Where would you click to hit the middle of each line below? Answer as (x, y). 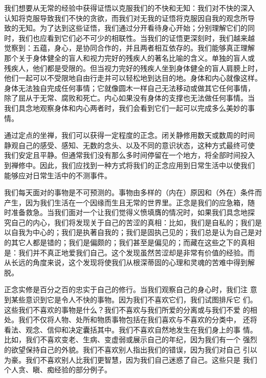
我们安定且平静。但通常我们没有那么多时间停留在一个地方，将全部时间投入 (129, 155)
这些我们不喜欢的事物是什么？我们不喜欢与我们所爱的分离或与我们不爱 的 (127, 309)
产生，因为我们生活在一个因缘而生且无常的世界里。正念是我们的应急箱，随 (129, 202)
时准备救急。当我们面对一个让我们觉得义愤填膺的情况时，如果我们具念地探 (129, 212)
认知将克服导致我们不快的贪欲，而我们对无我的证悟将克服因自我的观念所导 (129, 18)
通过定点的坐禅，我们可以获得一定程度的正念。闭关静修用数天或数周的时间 (129, 135)
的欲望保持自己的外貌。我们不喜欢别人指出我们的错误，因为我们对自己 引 (127, 349)
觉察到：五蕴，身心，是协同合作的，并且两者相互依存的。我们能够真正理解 (129, 48)
